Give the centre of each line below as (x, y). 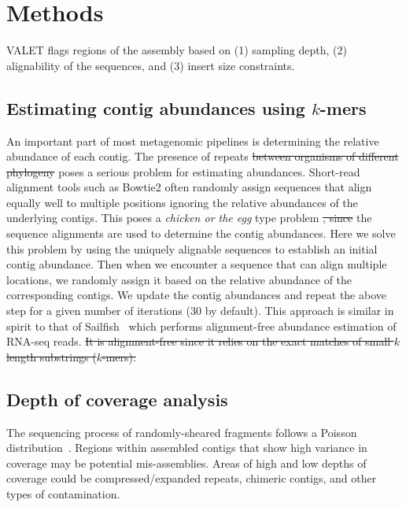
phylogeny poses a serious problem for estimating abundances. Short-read (183, 171)
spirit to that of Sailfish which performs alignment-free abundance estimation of (201, 326)
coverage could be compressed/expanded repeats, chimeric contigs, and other (192, 478)
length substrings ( (52, 356)
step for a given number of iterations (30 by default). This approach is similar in (200, 311)
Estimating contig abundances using (156, 107)
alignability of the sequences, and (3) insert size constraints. (151, 65)
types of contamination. (63, 494)
